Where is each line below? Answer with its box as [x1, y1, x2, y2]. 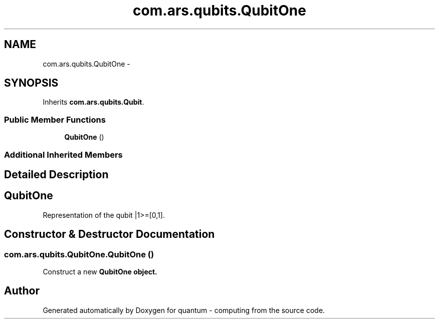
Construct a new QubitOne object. [43, 267, 157, 276]
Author [4, 284, 40, 297]
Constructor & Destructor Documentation [4, 228, 215, 241]
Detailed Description [4, 168, 109, 181]
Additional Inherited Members [4, 149, 123, 160]
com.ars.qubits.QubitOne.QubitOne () [4, 249, 154, 259]
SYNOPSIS [4, 77, 59, 90]
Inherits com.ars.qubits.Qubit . [43, 98, 144, 107]
